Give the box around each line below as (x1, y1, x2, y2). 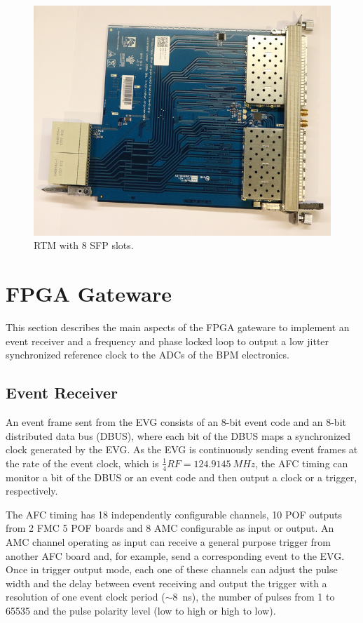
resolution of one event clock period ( (6, 589, 165, 604)
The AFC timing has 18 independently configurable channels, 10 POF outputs (6, 507, 343, 521)
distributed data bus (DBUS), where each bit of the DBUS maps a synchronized (6, 428, 350, 443)
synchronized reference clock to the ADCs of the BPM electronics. (6, 347, 289, 362)
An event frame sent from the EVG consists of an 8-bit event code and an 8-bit (6, 415, 346, 429)
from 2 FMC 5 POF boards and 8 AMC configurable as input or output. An (6, 521, 334, 535)
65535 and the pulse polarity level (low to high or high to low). (6, 603, 276, 617)
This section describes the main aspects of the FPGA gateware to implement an (6, 320, 350, 335)
